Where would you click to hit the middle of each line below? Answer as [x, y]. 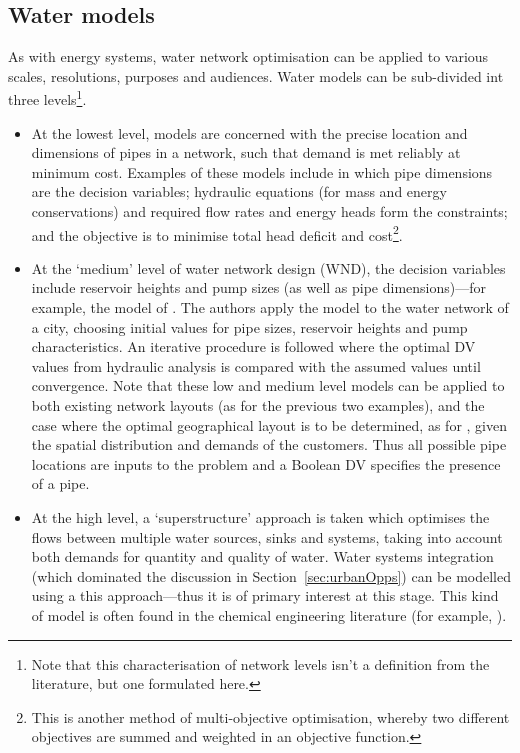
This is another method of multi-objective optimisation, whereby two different [270, 716]
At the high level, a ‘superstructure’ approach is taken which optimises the [260, 516]
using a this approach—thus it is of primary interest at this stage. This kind [265, 595]
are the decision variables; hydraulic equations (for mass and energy [239, 191]
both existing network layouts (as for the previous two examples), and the [258, 405]
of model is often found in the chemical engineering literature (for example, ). [269, 614]
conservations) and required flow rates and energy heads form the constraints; [269, 211]
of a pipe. [60, 483]
